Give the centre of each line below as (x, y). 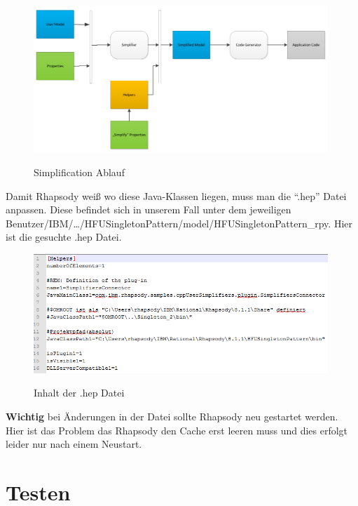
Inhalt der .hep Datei (79, 393)
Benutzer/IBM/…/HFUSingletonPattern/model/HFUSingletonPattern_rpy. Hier (179, 223)
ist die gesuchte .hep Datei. (64, 237)
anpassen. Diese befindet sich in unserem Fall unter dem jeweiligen (149, 209)
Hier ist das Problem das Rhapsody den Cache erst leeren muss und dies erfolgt (177, 430)
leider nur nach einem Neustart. (74, 444)
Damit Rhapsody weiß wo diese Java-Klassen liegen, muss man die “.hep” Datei (176, 195)
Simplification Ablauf (79, 172)
